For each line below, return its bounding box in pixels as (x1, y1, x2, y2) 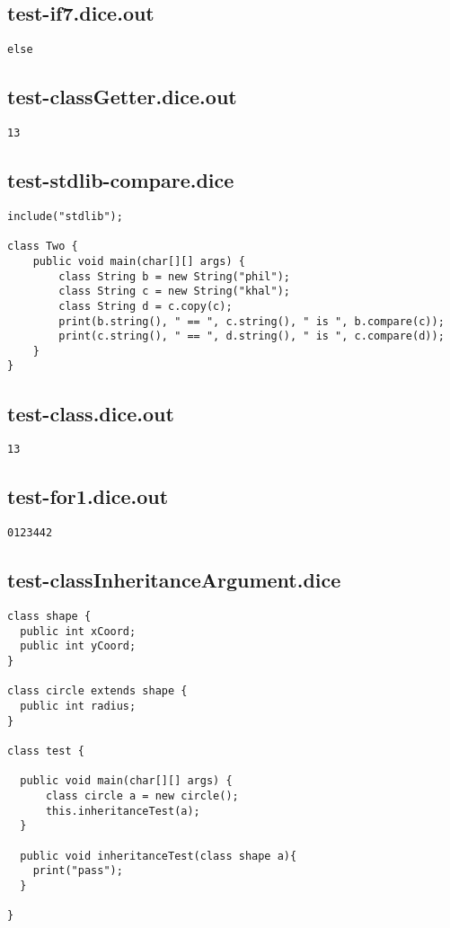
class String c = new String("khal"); (58, 285, 290, 298)
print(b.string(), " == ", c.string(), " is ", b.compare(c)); (58, 314, 445, 328)
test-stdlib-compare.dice (7, 166, 234, 194)
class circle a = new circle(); (45, 789, 239, 802)
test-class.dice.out (7, 399, 174, 427)
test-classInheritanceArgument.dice (7, 566, 341, 594)
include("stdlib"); (7, 209, 123, 223)
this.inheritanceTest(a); (45, 804, 200, 818)
